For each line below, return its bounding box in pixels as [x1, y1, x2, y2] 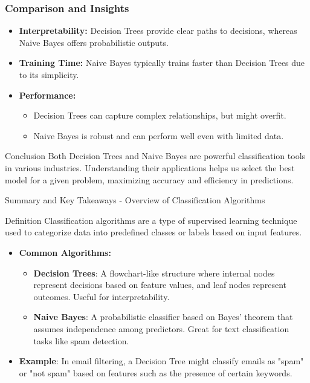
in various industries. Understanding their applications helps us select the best [5, 161, 295, 174]
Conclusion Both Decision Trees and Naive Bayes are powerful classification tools [5, 149, 306, 162]
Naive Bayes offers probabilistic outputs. [19, 36, 169, 48]
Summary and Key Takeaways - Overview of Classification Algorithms [5, 194, 265, 206]
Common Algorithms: [19, 246, 111, 258]
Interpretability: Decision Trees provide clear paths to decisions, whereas [19, 24, 297, 37]
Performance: [19, 88, 76, 101]
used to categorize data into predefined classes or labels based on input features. [5, 226, 302, 238]
